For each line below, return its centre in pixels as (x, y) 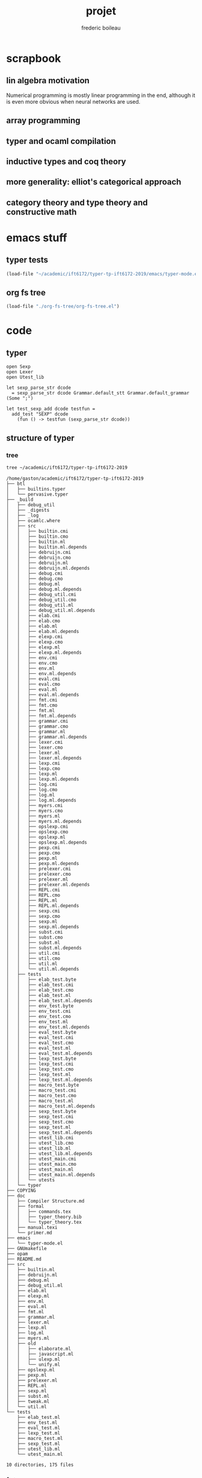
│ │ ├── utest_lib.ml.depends (50, 1153)
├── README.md (24, 1259)
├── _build (20, 499)
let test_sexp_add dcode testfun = (51, 409)
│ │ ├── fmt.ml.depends (41, 715)
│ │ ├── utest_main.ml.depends (51, 1175)
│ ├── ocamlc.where (33, 520)
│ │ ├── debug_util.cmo (41, 600)
